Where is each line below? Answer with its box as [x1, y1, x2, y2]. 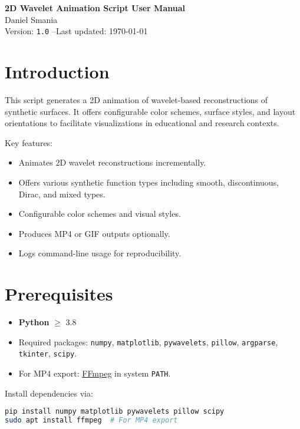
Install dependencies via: [5, 387, 93, 399]
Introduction [5, 60, 110, 84]
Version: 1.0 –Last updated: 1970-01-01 [5, 25, 148, 37]
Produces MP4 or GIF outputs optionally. [18, 227, 170, 239]
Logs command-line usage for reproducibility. [18, 247, 182, 259]
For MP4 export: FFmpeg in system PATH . [18, 367, 171, 379]
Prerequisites [5, 282, 113, 306]
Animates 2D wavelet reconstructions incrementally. [18, 156, 206, 169]
